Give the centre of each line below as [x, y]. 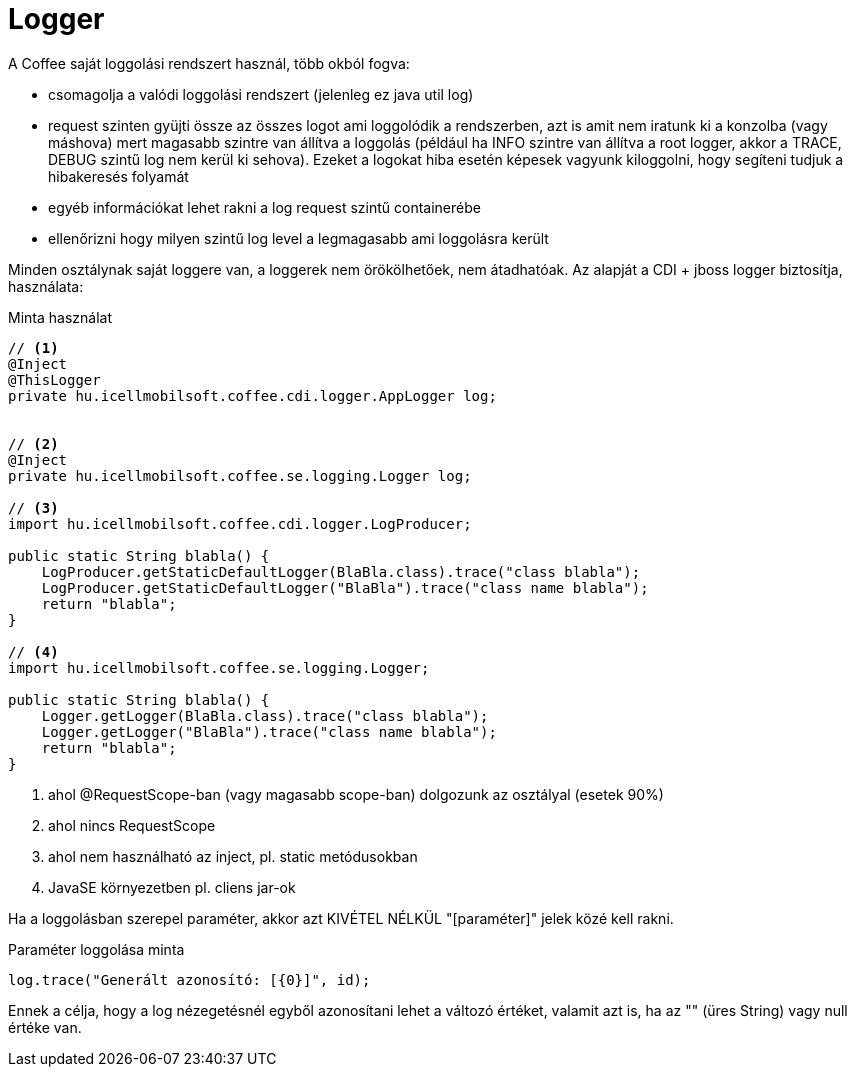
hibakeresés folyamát [118, 176]
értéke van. [45, 1027]
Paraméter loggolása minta [96, 949]
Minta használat [60, 317]
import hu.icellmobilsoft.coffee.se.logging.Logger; [219, 667]
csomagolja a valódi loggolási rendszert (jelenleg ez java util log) [261, 94]
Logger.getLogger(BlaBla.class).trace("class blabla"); [265, 715]
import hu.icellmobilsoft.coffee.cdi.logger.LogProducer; [240, 523]
